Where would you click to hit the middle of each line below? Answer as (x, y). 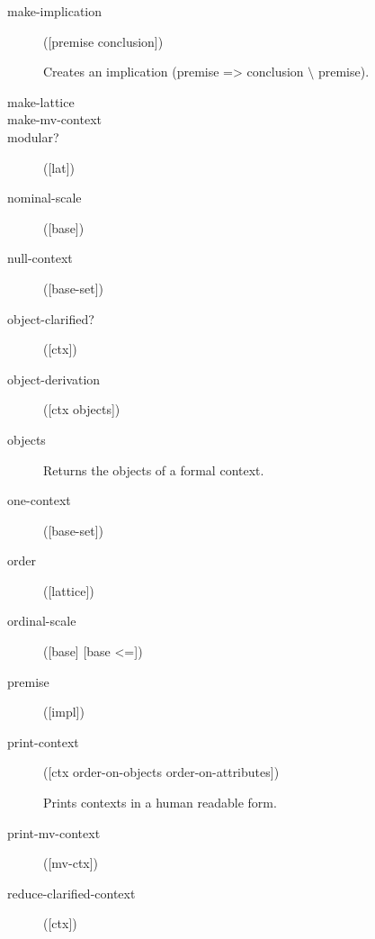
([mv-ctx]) (71, 863)
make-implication (54, 11)
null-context (40, 258)
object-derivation (54, 379)
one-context (39, 500)
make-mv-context (54, 119)
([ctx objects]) (82, 409)
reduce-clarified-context (71, 893)
